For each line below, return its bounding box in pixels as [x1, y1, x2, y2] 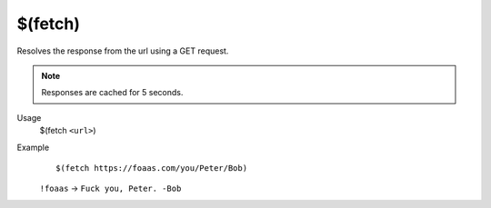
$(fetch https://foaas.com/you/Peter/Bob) [55, 163, 248, 173]
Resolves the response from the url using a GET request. [16, 45, 229, 56]
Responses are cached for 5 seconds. [41, 87, 184, 98]
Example [16, 142, 50, 153]
